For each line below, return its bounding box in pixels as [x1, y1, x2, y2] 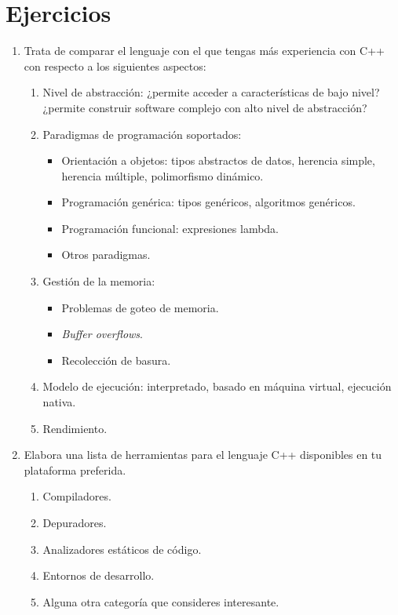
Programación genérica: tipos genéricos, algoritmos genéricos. [61, 194, 356, 210]
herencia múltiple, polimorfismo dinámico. [61, 167, 264, 184]
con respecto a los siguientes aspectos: [24, 57, 206, 74]
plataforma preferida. [24, 461, 126, 478]
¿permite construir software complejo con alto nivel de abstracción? [42, 99, 367, 115]
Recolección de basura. [61, 351, 171, 368]
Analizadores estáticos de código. [42, 540, 202, 557]
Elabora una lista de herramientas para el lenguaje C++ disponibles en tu [24, 446, 382, 463]
